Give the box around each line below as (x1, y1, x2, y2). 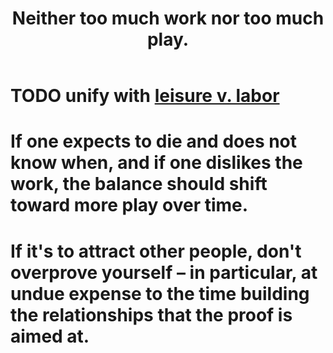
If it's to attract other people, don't (10, 240, 302, 262)
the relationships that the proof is (10, 303, 293, 326)
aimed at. (10, 325, 90, 347)
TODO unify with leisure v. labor (10, 85, 280, 107)
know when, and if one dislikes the (10, 152, 303, 174)
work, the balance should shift (10, 173, 268, 196)
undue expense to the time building (10, 282, 310, 305)
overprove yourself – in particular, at (10, 261, 318, 284)
